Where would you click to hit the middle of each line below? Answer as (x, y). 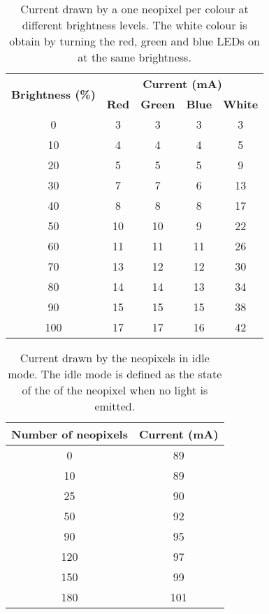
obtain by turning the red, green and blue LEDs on (134, 41)
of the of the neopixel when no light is (115, 390)
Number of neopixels (70, 434)
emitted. (115, 406)
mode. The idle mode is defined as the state (115, 374)
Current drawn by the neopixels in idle (115, 358)
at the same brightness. (134, 57)
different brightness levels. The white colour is (134, 25)
